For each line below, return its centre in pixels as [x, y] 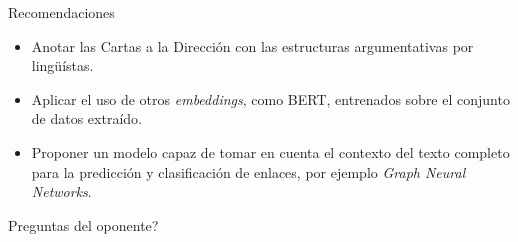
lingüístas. [62, 65]
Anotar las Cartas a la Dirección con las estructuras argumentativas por [252, 45]
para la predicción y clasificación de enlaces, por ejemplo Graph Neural [248, 171]
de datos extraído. [86, 118]
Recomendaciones [61, 12]
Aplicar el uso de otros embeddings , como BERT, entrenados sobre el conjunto [270, 98]
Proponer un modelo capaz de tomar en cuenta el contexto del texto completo [270, 151]
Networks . [61, 191]
